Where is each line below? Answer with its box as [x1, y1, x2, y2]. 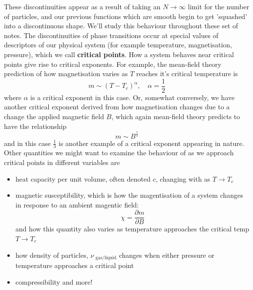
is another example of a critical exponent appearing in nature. [59, 138, 244, 148]
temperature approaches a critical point [15, 260, 134, 270]
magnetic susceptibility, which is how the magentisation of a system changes [15, 190, 243, 200]
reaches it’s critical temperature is [136, 68, 238, 79]
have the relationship [4, 121, 67, 131]
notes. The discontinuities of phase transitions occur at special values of [4, 30, 218, 40]
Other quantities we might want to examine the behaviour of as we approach [4, 147, 234, 158]
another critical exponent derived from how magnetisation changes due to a [4, 102, 230, 112]
